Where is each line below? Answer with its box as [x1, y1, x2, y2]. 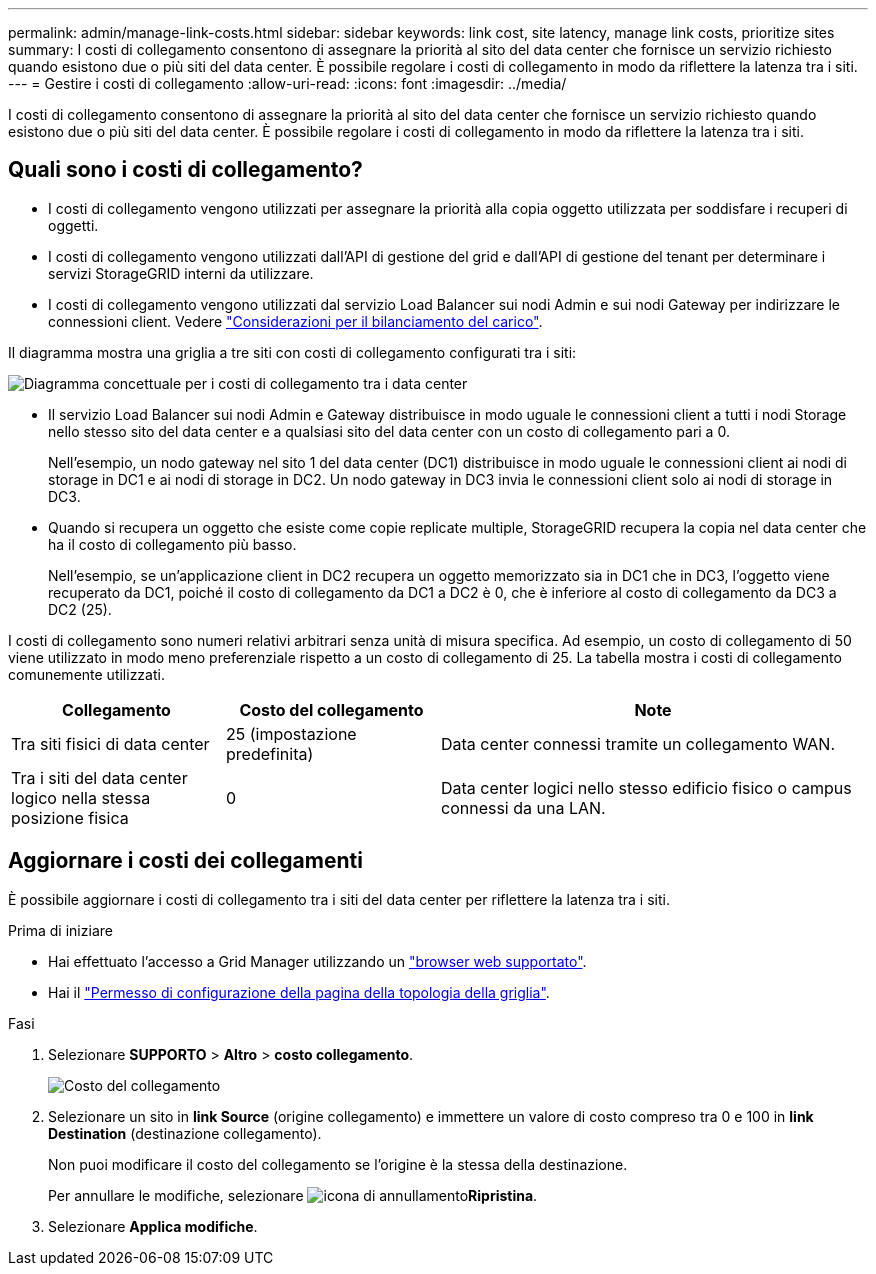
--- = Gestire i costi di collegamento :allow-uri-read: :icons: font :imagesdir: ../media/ [8, 75, 567, 92]
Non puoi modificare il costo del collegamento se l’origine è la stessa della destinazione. [48, 1155, 628, 1173]
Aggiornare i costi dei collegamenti [8, 848, 363, 874]
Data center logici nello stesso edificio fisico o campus [441, 777, 852, 798]
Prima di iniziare [8, 921, 113, 939]
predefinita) [226, 743, 314, 764]
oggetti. [48, 216, 99, 234]
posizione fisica [11, 807, 129, 828]
